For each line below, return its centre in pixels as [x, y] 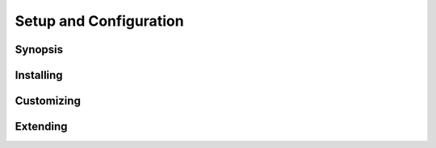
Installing [39, 75]
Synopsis [39, 49]
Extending [41, 127]
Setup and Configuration [100, 21]
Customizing [48, 101]
